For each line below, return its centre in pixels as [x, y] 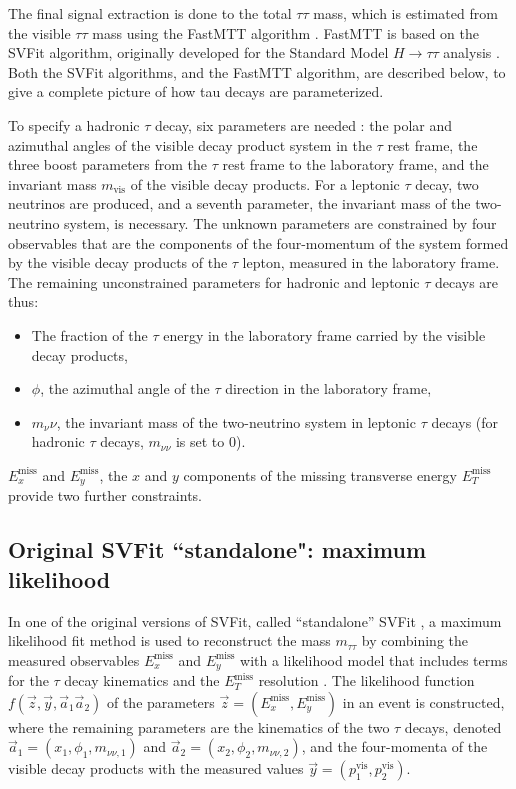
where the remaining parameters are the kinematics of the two [199, 726]
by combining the [414, 640]
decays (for [465, 421]
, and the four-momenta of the [394, 746]
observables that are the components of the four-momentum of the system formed [258, 242]
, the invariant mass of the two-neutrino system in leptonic [236, 421]
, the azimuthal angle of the [125, 388]
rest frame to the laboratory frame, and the [355, 164]
